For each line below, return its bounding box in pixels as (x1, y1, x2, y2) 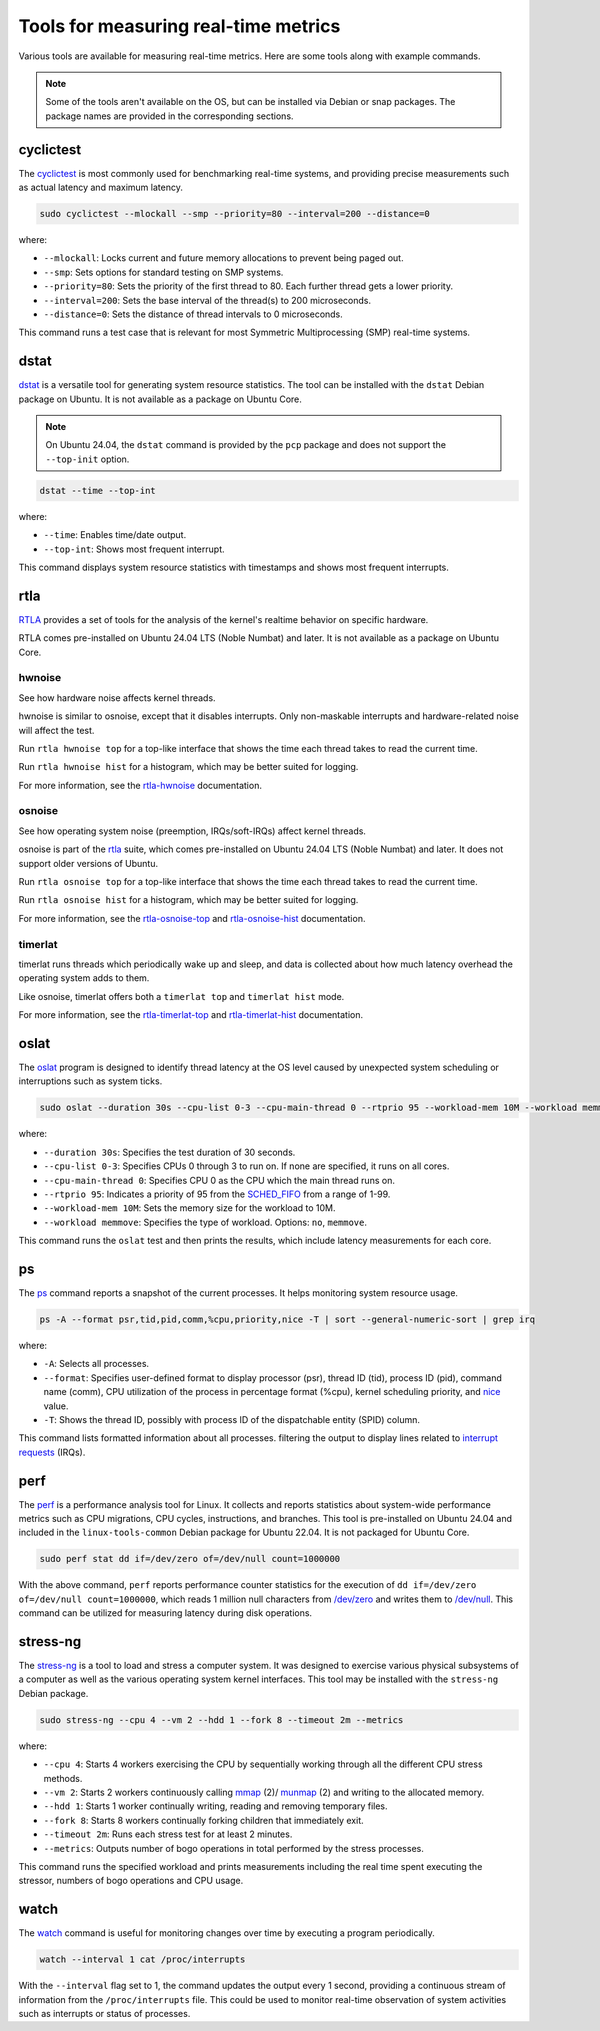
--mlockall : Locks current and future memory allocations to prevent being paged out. (43, 252, 404, 264)
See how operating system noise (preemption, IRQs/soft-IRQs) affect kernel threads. (18, 825, 367, 837)
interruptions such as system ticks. (18, 1075, 163, 1087)
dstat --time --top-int (39, 485, 157, 496)
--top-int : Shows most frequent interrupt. (43, 543, 225, 555)
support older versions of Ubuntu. (18, 857, 159, 869)
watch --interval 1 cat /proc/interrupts (39, 1954, 246, 1965)
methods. (43, 1772, 83, 1784)
